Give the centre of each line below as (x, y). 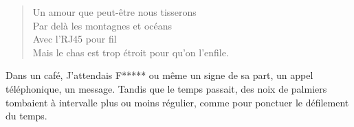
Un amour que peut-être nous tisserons (114, 12)
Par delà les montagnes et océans (102, 25)
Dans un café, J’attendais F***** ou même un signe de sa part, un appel (159, 75)
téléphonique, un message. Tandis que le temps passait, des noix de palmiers (166, 88)
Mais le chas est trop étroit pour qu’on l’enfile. (131, 52)
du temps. (26, 116)
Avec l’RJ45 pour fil (75, 39)
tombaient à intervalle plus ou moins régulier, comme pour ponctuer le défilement (177, 102)
